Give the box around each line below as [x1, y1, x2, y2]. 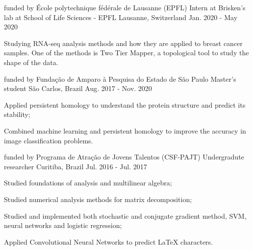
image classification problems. [4, 135, 93, 145]
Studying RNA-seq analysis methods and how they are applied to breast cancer [4, 38, 243, 48]
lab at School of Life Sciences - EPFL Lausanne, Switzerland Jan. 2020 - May [4, 12, 238, 22]
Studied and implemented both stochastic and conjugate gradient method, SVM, [4, 210, 247, 221]
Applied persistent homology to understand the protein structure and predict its [4, 99, 246, 110]
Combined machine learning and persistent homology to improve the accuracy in [4, 125, 246, 136]
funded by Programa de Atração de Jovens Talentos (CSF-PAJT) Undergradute [4, 152, 244, 162]
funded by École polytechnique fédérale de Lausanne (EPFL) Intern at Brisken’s [4, 2, 246, 12]
